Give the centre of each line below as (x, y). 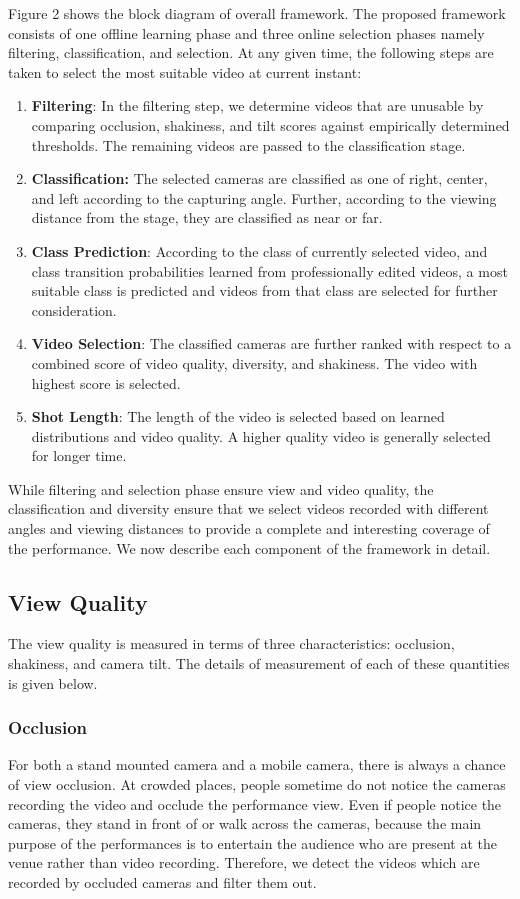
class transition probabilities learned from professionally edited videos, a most (269, 270)
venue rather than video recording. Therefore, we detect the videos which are (244, 862)
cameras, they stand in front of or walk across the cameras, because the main (245, 823)
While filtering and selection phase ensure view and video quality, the (221, 488)
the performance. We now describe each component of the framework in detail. (249, 547)
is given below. (53, 682)
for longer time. (79, 455)
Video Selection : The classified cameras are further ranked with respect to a (271, 343)
